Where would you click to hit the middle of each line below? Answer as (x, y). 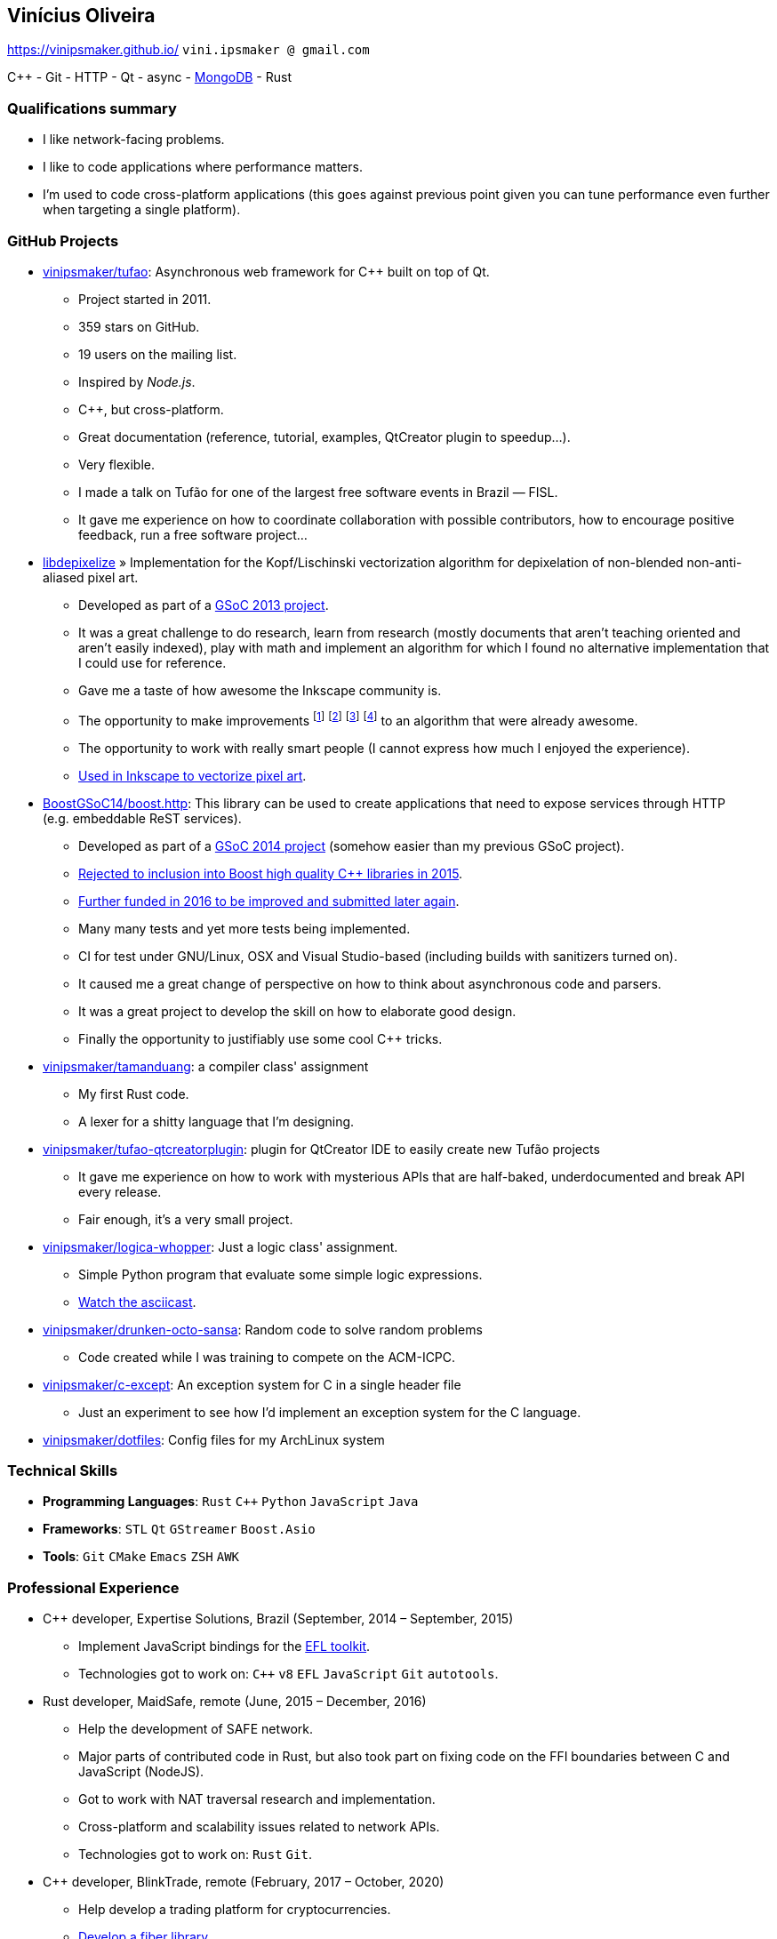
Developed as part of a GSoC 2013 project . (204, 605)
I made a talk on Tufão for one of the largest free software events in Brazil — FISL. (318, 492)
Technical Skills (63, 1470)
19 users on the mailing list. (158, 354)
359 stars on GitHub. (139, 326)
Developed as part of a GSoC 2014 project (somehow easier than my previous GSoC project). (352, 845)
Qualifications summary (92, 108)
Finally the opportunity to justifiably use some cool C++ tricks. (260, 1038)
